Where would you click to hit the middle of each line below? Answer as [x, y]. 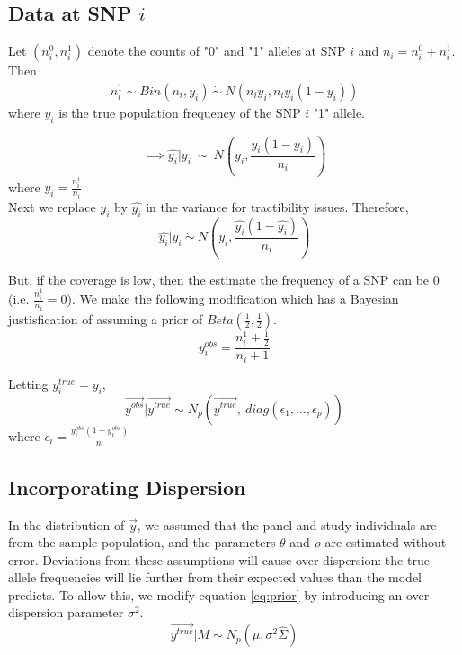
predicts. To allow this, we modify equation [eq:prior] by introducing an [205, 594]
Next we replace [52, 206]
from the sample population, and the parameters [142, 542]
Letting [28, 383]
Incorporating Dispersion [127, 487]
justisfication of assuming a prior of [106, 319]
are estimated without [386, 542]
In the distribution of [67, 524]
